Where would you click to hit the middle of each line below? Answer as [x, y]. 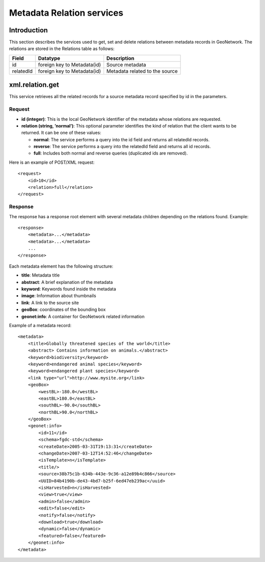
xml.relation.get [34, 85]
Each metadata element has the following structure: [61, 266]
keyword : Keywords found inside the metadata [69, 289]
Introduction [28, 30]
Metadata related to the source [142, 71]
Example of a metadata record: [40, 326]
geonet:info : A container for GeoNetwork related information [83, 316]
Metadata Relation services [66, 13]
